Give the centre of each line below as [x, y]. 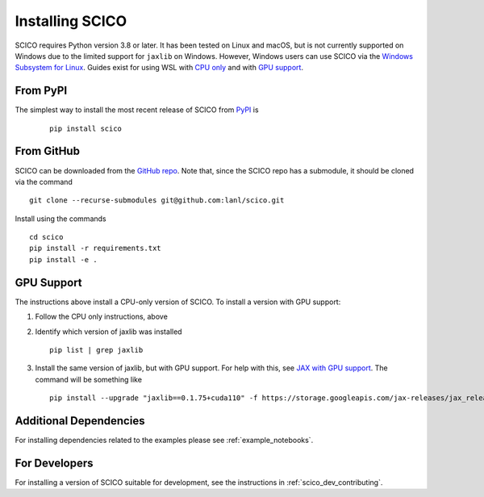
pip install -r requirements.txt [95, 248]
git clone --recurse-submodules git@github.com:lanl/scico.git [157, 200]
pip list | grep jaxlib [96, 350]
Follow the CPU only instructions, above [102, 317]
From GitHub [48, 151]
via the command [44, 182]
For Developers [54, 463]
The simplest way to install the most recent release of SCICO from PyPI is [137, 110]
